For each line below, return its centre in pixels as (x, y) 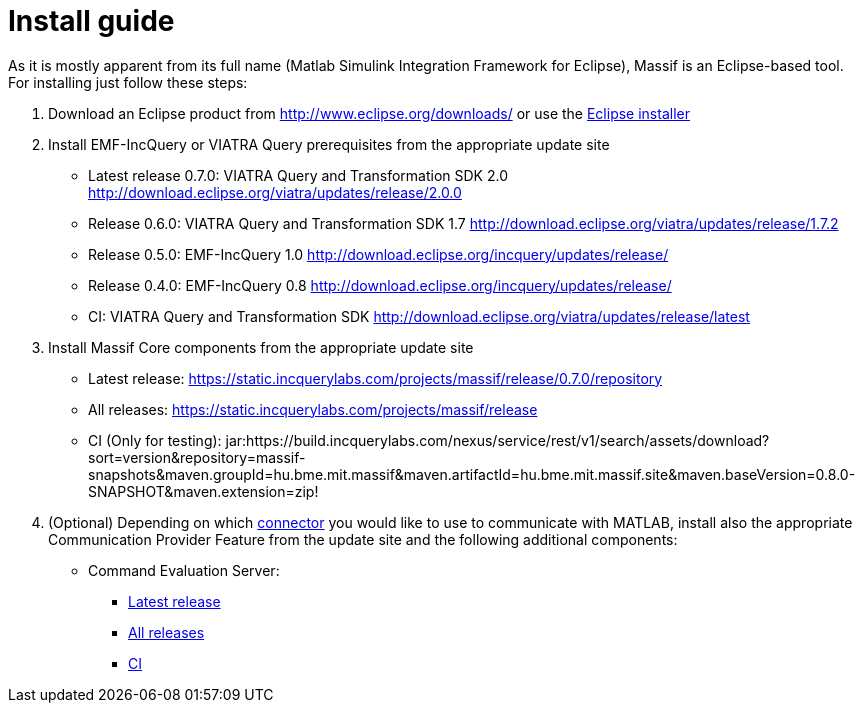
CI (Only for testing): (155, 440)
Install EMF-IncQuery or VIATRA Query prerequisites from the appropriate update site (329, 144)
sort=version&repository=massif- (197, 457)
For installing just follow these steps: (128, 82)
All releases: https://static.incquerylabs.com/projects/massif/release (313, 409)
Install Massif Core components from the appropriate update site (261, 347)
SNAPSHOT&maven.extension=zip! (203, 491)
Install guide (91, 21)
